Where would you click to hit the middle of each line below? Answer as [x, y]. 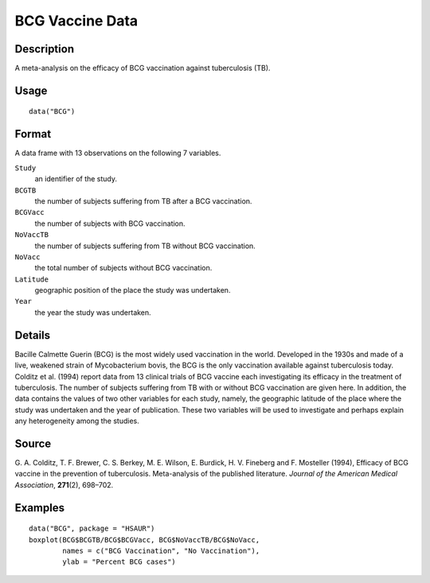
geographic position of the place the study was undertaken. [133, 290]
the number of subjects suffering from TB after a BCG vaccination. [143, 201]
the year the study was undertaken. [93, 312]
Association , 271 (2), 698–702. [64, 484]
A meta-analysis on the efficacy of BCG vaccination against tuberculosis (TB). [143, 68]
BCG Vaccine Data [76, 21]
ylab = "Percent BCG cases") [119, 562]
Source [33, 443]
